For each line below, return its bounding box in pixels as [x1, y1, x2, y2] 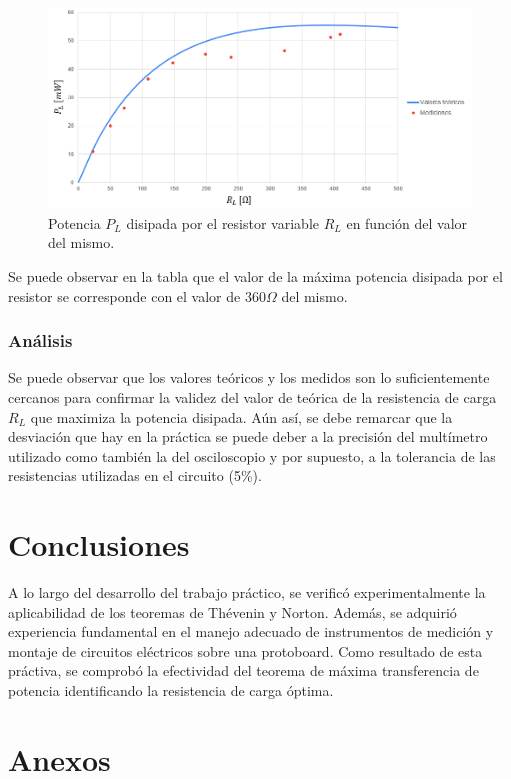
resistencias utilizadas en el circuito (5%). [8, 465, 262, 486]
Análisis [8, 328, 73, 353]
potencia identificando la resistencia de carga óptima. [8, 679, 334, 700]
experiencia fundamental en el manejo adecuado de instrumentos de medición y [8, 621, 494, 642]
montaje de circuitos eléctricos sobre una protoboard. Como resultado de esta [8, 640, 483, 661]
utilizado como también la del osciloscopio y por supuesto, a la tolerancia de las [8, 445, 496, 466]
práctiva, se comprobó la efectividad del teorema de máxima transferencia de [8, 660, 479, 681]
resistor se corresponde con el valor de [8, 285, 241, 306]
